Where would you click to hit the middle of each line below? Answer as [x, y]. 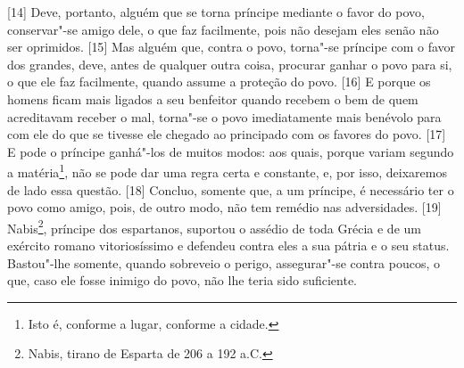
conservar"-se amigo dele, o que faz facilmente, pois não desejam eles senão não [223, 29]
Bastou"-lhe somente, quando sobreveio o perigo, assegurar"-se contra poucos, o [224, 262]
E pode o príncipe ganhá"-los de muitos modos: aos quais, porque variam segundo [231, 151]
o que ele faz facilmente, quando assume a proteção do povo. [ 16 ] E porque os [219, 82]
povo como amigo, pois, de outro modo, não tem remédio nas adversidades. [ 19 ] [224, 207]
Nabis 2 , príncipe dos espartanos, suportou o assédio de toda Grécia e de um [214, 226]
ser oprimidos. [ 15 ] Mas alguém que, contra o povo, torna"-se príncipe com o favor [232, 47]
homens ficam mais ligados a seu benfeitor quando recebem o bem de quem [213, 98]
